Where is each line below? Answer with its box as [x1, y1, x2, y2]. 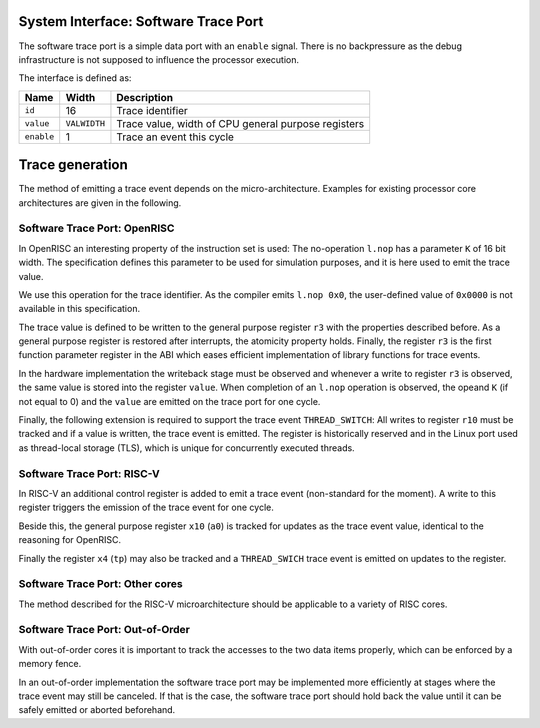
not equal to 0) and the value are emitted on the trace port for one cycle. [18, 395, 321, 407]
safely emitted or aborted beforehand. [18, 704, 176, 716]
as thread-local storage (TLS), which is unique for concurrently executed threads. [18, 441, 355, 454]
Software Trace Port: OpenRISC [18, 221, 175, 235]
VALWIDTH [65, 118, 105, 129]
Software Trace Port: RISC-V [18, 466, 160, 480]
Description [116, 90, 174, 104]
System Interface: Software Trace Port [18, 13, 264, 30]
